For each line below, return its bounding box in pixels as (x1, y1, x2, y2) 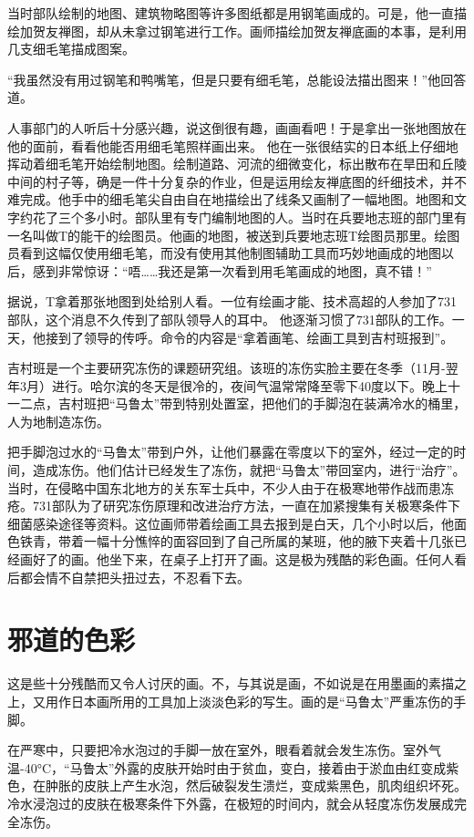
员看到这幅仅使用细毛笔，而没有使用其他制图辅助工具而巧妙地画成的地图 (7, 243, 441, 263)
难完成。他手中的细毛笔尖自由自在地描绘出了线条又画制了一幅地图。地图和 (7, 190, 454, 209)
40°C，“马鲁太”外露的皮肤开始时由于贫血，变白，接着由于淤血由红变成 (24, 758, 447, 777)
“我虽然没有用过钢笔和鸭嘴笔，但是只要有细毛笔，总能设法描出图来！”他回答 (7, 69, 467, 88)
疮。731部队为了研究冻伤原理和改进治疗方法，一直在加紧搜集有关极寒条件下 (7, 496, 460, 515)
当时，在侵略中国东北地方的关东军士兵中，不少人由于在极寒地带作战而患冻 (7, 478, 454, 497)
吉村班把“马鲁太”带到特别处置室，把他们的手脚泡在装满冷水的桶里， (57, 394, 467, 413)
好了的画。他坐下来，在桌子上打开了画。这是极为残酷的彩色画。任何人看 (32, 550, 467, 569)
